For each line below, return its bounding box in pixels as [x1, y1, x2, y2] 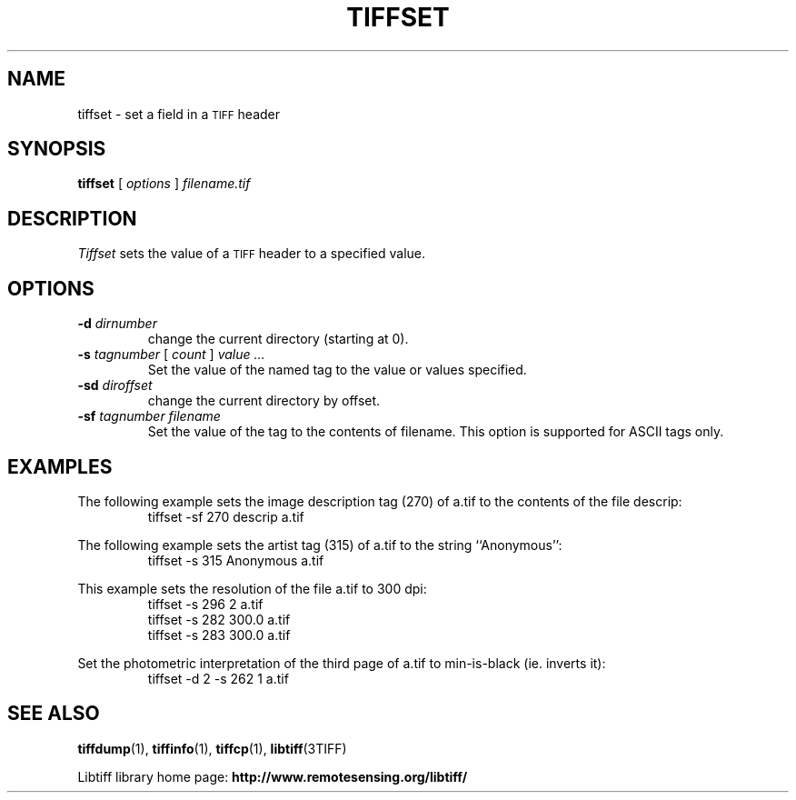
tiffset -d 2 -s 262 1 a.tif [147, 670, 289, 686]
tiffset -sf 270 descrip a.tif [147, 508, 304, 525]
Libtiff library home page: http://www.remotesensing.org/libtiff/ [77, 768, 468, 785]
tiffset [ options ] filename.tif [77, 175, 251, 192]
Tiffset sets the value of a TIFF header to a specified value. [77, 245, 426, 262]
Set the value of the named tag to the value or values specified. [147, 362, 527, 378]
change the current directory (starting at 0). [147, 331, 409, 347]
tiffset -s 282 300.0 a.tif [147, 611, 291, 627]
